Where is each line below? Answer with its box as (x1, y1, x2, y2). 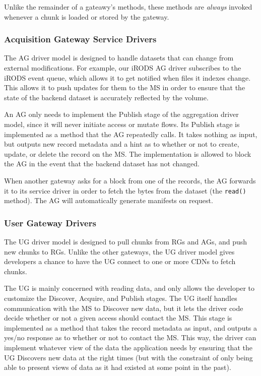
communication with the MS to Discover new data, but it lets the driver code (4, 302, 243, 313)
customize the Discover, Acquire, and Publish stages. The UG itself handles (4, 292, 237, 303)
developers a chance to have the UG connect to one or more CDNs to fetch (4, 256, 236, 267)
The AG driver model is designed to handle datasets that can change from (4, 52, 234, 63)
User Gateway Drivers (4, 216, 96, 229)
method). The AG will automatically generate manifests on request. (4, 195, 213, 206)
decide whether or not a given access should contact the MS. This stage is (4, 312, 232, 323)
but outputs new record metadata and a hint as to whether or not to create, (4, 139, 239, 149)
